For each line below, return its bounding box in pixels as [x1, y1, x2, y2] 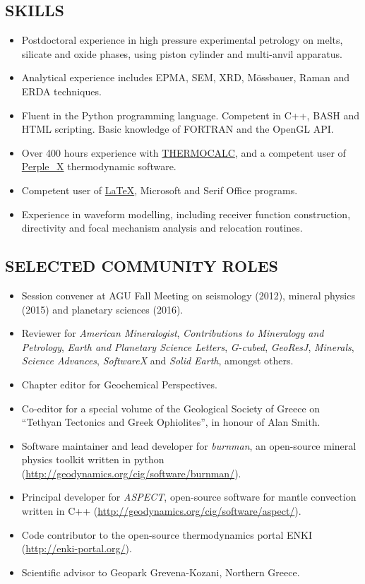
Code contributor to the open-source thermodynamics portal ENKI [21, 527, 313, 542]
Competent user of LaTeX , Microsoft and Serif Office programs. [21, 182, 298, 197]
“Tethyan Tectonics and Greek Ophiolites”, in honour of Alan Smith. [21, 415, 321, 429]
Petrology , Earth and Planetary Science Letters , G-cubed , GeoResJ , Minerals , [21, 339, 354, 354]
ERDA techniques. [21, 83, 102, 98]
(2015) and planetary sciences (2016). [21, 302, 184, 316]
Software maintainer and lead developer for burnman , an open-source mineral [21, 438, 357, 453]
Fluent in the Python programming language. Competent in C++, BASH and [21, 107, 360, 122]
